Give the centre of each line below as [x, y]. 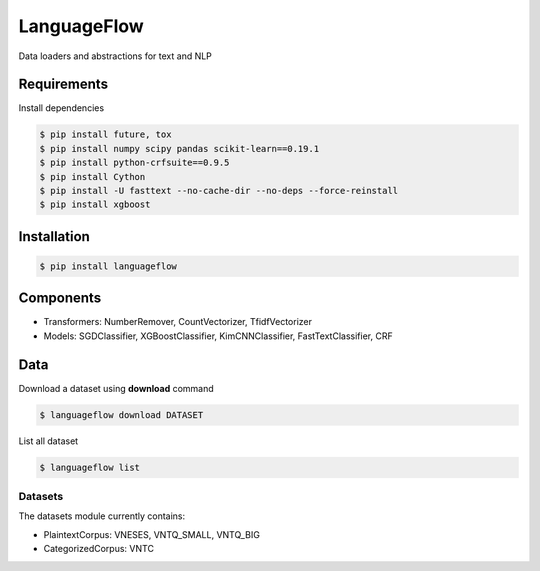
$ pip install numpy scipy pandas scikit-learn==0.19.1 [179, 148]
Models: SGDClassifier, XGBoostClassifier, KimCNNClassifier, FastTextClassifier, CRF [218, 336]
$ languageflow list [89, 467]
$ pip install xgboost [95, 204]
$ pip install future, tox [105, 134]
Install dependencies [61, 108]
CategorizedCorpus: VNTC [99, 549]
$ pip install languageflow [108, 266]
